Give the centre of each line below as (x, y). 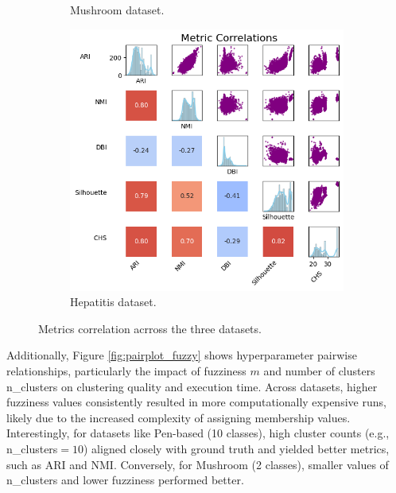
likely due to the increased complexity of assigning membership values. (179, 417)
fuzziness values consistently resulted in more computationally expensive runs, (196, 402)
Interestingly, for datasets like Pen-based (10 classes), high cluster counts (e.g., (198, 433)
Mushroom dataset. (117, 10)
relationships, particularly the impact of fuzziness (126, 370)
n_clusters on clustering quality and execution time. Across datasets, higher (192, 386)
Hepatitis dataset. (113, 302)
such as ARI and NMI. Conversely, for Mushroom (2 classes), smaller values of (198, 464)
